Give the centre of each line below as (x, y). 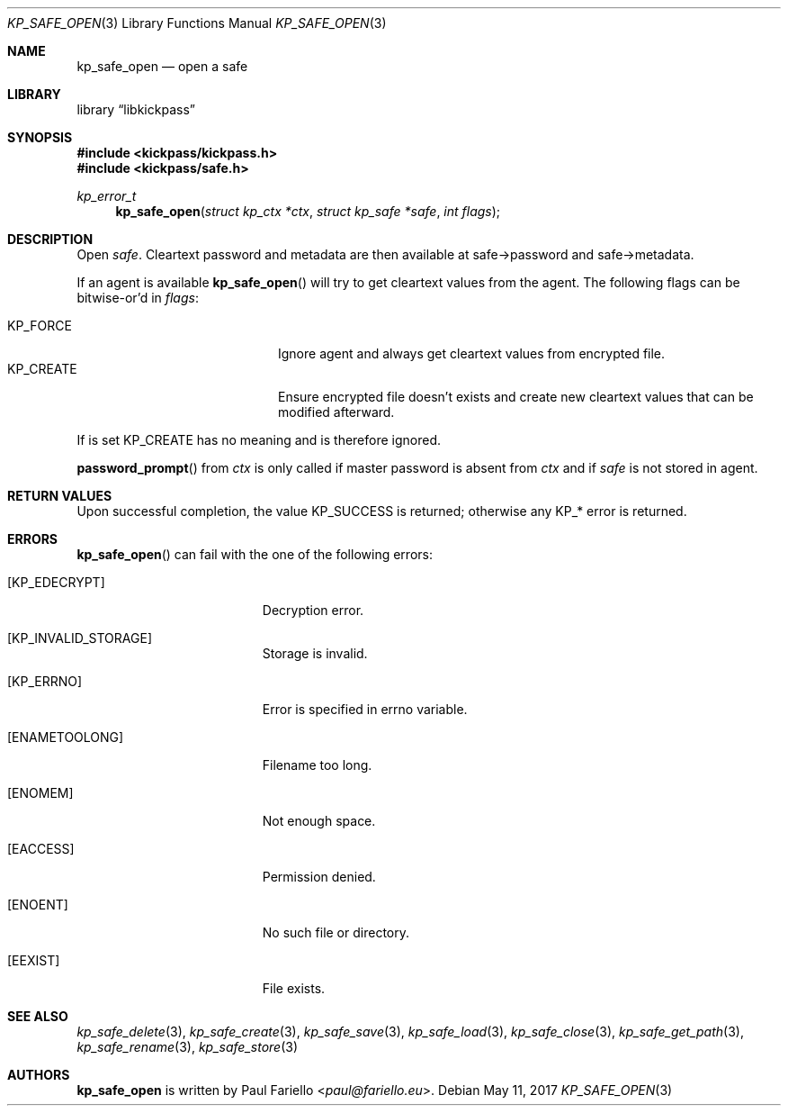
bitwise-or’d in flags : (138, 298)
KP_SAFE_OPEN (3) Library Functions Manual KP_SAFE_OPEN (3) (197, 23)
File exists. (294, 988)
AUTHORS (39, 1075)
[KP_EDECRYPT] (56, 582)
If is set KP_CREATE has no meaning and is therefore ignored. (259, 440)
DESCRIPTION (50, 239)
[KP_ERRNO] (45, 681)
